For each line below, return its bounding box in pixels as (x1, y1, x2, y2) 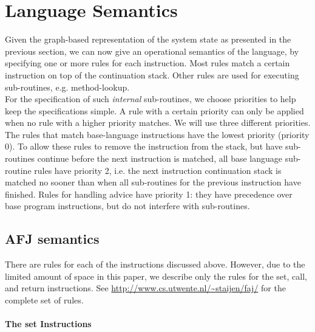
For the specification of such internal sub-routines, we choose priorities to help (5, 92, 296, 105)
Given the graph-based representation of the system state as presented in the (5, 33, 291, 46)
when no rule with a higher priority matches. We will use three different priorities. (5, 116, 311, 129)
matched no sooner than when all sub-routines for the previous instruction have (5, 176, 301, 188)
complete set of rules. (5, 294, 84, 306)
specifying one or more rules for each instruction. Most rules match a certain (5, 57, 290, 69)
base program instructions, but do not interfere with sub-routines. (5, 199, 250, 212)
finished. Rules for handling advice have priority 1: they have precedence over (5, 187, 293, 200)
